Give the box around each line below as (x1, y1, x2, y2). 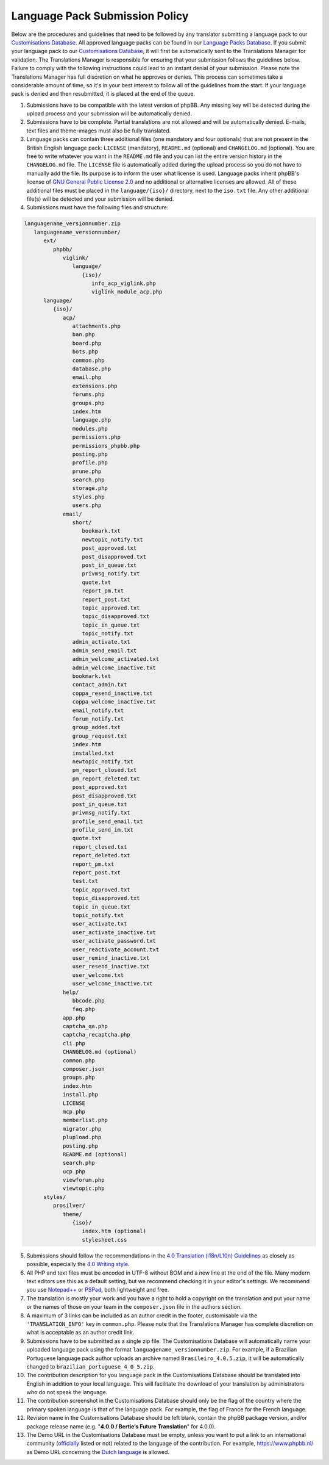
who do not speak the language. (26, 1389, 108, 1396)
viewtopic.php (62, 1185, 105, 1192)
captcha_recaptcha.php (62, 1031, 130, 1038)
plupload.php (62, 1134, 102, 1141)
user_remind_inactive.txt (72, 954, 150, 961)
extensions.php (72, 382, 118, 389)
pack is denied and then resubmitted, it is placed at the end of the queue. (11, 90, 196, 98)
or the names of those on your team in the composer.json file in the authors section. (26, 1303, 242, 1311)
